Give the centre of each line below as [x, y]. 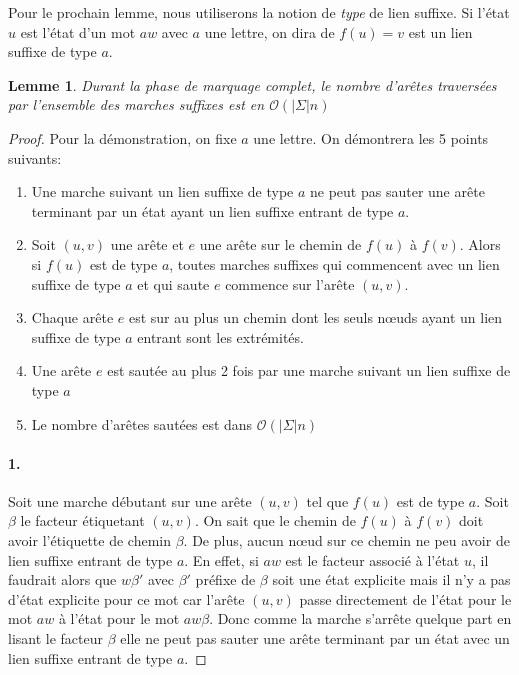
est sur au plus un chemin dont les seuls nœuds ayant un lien [315, 317]
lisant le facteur [56, 638]
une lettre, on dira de [269, 31]
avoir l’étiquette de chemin [89, 540]
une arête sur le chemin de [280, 244]
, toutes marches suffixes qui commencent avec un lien [334, 263]
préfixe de [225, 579]
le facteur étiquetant [82, 520]
